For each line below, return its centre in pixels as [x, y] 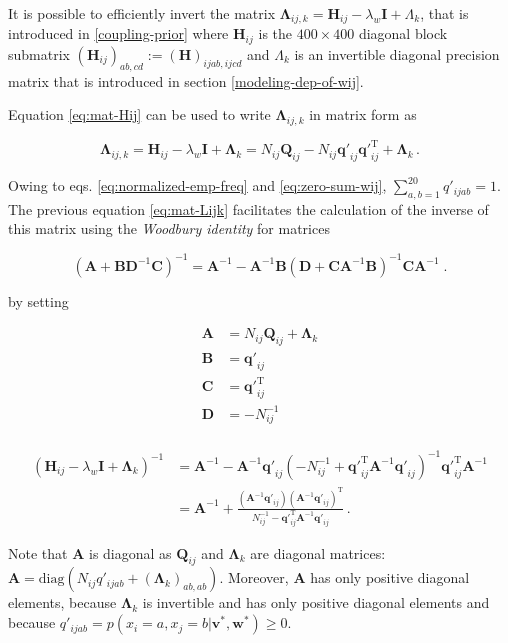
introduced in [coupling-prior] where [118, 33]
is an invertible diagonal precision [397, 53]
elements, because [62, 602]
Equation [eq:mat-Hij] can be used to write [139, 114]
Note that [38, 552]
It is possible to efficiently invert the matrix [142, 13]
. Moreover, [254, 577]
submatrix [39, 53]
